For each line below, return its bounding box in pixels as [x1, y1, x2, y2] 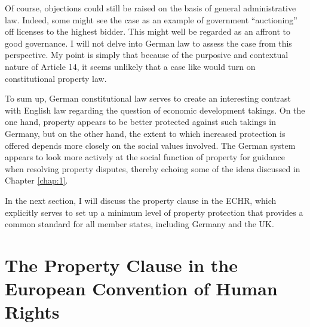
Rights [5, 300, 60, 324]
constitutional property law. [5, 72, 107, 84]
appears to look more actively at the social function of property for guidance [5, 151, 285, 163]
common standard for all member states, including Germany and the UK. [5, 218, 274, 230]
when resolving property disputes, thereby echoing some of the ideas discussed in [5, 162, 300, 175]
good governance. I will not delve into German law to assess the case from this [5, 36, 292, 49]
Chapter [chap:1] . [5, 174, 68, 187]
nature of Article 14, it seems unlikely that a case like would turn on [5, 60, 256, 72]
